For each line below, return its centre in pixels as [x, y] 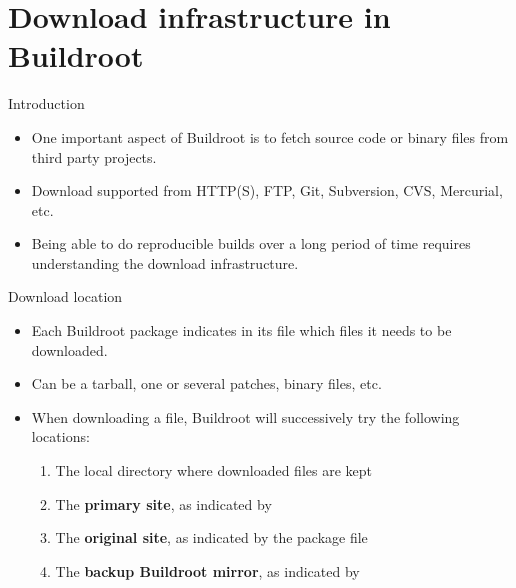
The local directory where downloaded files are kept [213, 470]
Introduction [46, 103]
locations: [60, 436]
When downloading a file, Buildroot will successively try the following [245, 416]
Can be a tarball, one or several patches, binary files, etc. [206, 383]
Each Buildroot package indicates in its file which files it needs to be [241, 330]
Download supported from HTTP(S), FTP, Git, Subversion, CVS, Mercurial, [267, 190]
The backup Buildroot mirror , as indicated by [207, 570]
